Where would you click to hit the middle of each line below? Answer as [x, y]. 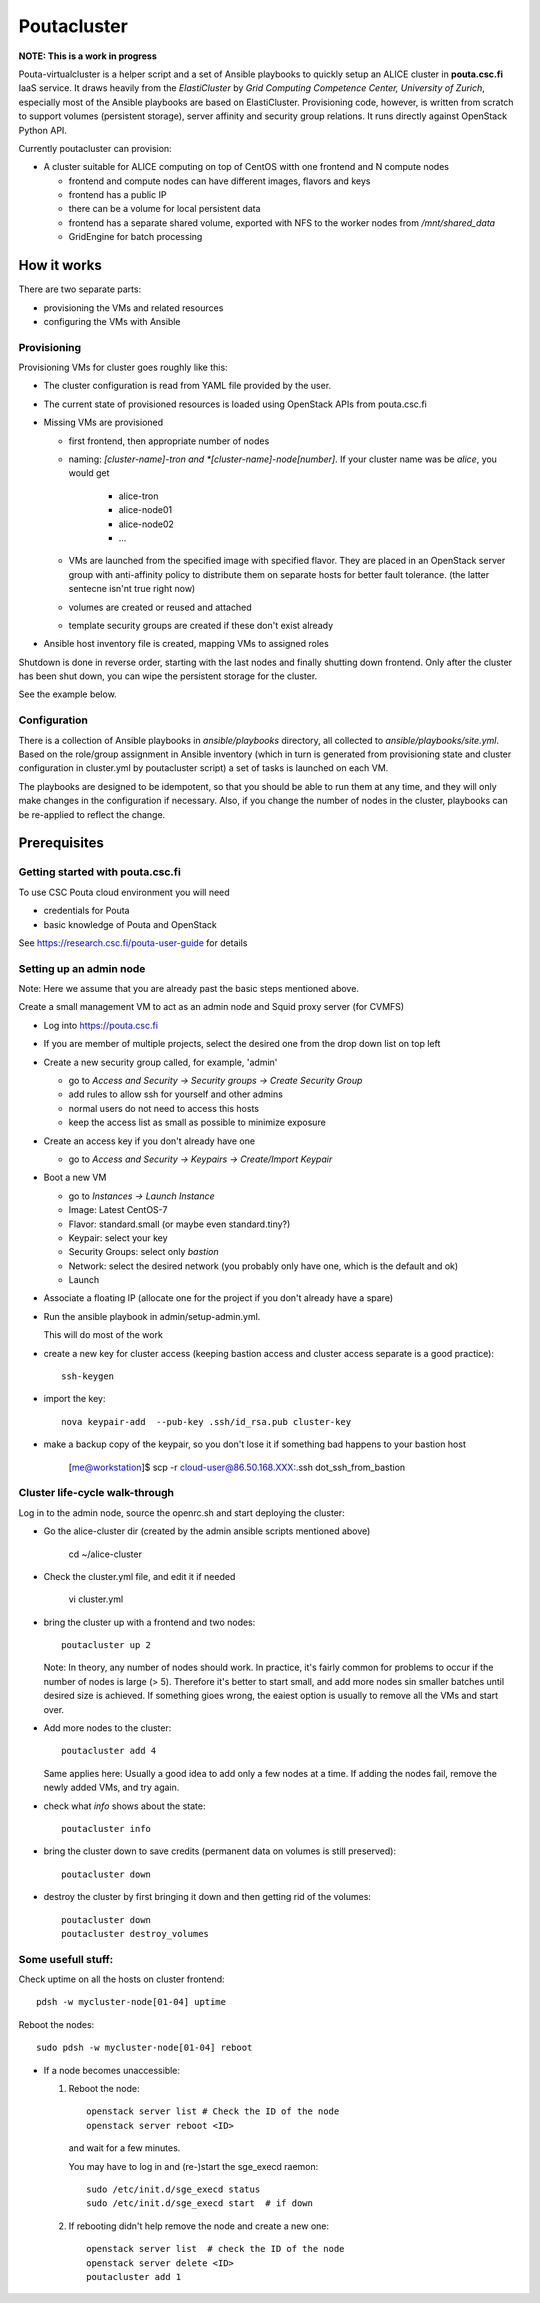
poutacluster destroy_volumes [135, 1933]
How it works [60, 265]
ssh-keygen [88, 1376]
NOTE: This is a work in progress [87, 56]
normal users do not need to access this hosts [164, 1108]
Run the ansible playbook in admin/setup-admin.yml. [152, 1316]
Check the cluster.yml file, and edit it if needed [139, 1576]
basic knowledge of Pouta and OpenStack [130, 924]
